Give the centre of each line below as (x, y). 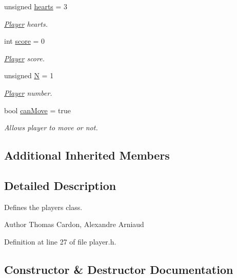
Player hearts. (26, 23)
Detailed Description (60, 185)
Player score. (24, 58)
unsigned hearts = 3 (36, 6)
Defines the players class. (43, 207)
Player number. (28, 92)
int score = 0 (25, 41)
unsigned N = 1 (29, 75)
